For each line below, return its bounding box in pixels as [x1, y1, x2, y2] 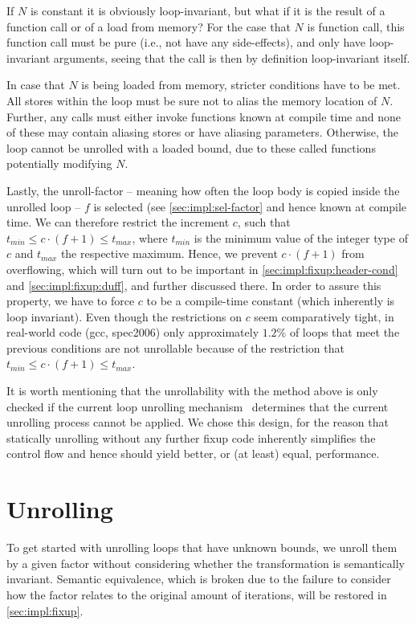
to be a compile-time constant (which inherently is [146, 292, 395, 309]
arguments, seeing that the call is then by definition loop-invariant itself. [53, 49, 410, 66]
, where [132, 229, 168, 246]
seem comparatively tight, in [254, 308, 394, 325]
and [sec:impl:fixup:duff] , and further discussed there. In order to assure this [6, 276, 381, 293]
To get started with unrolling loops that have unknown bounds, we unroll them [6, 539, 398, 556]
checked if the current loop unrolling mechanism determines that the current [6, 398, 389, 415]
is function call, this [307, 18, 405, 35]
